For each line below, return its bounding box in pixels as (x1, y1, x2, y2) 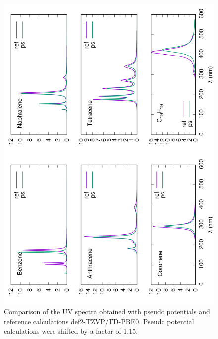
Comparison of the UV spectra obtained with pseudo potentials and (4, 306, 210, 316)
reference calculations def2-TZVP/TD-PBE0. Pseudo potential (4, 316, 194, 326)
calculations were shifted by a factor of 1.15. (4, 326, 138, 336)
